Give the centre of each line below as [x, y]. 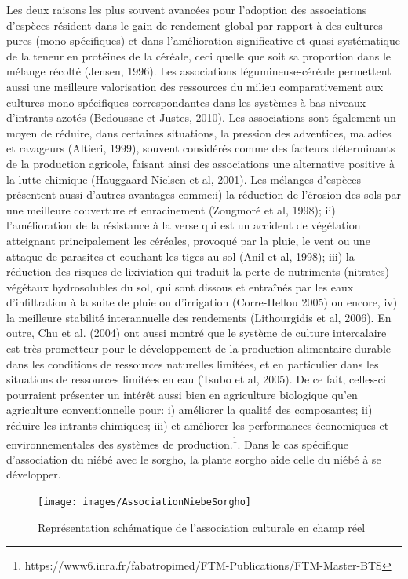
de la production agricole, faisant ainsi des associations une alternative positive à [200, 163]
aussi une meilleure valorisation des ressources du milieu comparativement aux [195, 86]
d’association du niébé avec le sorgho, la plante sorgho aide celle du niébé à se [194, 458]
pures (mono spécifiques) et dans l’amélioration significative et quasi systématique [203, 40]
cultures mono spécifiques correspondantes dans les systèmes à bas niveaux [186, 102]
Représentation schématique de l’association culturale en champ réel [202, 527]
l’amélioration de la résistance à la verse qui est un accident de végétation [184, 225]
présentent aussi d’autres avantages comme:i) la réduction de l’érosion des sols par [204, 194]
